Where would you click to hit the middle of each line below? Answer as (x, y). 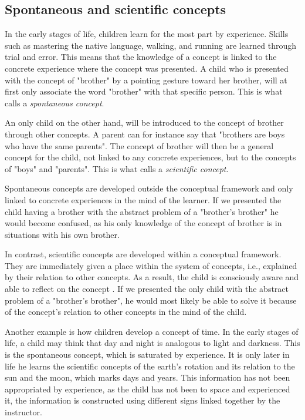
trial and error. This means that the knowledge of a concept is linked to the (141, 57)
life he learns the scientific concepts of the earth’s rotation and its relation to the (150, 366)
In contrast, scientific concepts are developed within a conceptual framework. (143, 254)
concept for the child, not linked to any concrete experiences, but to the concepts (150, 157)
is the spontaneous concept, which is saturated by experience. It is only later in (147, 355)
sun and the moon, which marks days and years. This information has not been (148, 377)
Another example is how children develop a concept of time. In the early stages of (152, 331)
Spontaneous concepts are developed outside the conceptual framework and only (149, 188)
